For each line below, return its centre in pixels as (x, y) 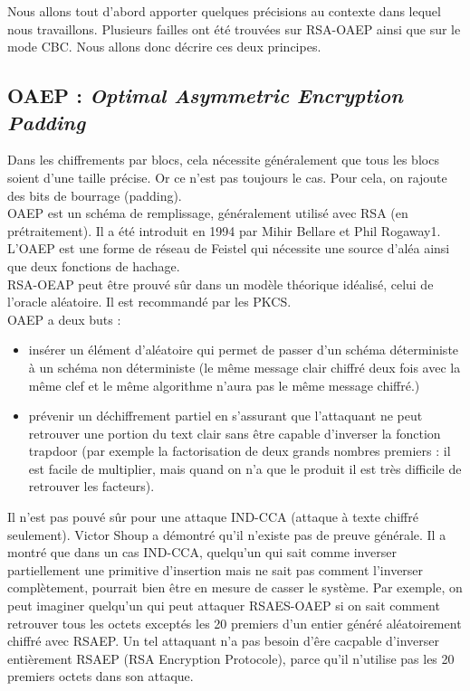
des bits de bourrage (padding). (95, 195)
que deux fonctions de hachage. (94, 265)
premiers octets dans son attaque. (101, 676)
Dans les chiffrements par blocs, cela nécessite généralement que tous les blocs (223, 160)
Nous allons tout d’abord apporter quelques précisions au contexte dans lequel (224, 11)
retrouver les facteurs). (91, 486)
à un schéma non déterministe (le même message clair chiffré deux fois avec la (245, 367)
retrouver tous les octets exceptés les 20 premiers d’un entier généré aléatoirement (235, 623)
